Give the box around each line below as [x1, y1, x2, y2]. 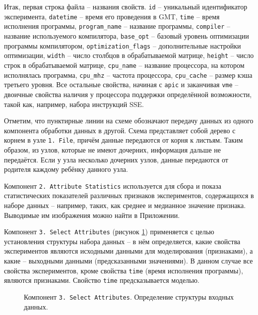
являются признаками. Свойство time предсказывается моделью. [4, 275, 199, 285]
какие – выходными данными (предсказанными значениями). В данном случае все [4, 256, 253, 265]
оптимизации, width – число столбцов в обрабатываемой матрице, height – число [4, 50, 254, 60]
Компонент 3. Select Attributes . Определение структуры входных [24, 291, 234, 302]
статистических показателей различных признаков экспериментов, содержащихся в [4, 190, 254, 201]
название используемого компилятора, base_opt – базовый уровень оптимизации [4, 30, 249, 41]
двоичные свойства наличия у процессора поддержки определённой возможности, [4, 89, 252, 99]
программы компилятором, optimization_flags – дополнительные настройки [4, 40, 241, 51]
